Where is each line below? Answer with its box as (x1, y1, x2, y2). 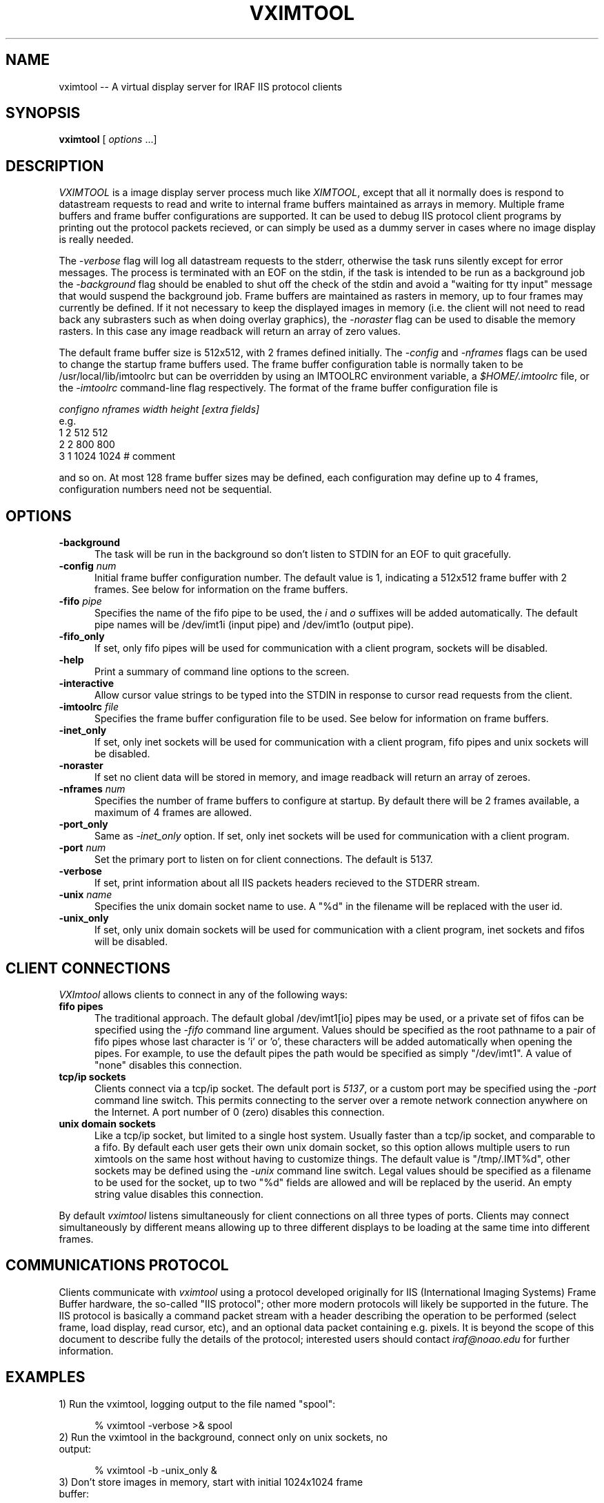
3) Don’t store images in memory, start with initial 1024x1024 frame (59, 1475, 363, 1488)
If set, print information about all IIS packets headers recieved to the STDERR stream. (94, 877, 480, 889)
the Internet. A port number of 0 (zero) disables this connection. (94, 1105, 385, 1118)
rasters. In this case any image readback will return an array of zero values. (59, 325, 401, 338)
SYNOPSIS (6, 104, 81, 122)
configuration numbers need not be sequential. (59, 483, 272, 496)
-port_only (59, 818, 108, 831)
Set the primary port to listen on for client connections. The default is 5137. (94, 853, 433, 866)
